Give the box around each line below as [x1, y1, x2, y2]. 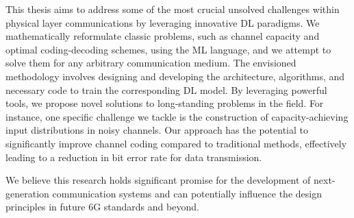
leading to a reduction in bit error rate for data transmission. [5, 149, 262, 164]
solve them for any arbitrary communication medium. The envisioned [5, 56, 296, 70]
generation [5, 186, 49, 200]
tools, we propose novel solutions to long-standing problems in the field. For [5, 96, 324, 110]
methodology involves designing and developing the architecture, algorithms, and [5, 69, 345, 83]
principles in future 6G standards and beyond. [5, 199, 199, 214]
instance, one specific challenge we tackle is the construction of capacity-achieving [5, 109, 349, 123]
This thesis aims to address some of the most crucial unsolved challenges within [5, 2, 340, 16]
